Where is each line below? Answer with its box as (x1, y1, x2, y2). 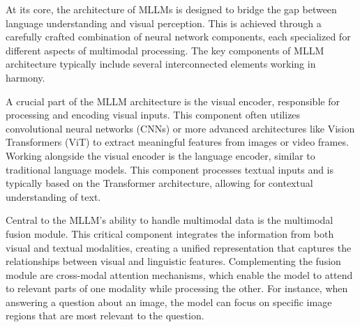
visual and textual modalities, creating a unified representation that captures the (6, 240, 352, 254)
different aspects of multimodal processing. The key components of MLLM (6, 43, 324, 57)
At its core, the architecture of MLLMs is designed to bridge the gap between (6, 2, 337, 16)
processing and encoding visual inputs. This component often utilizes (6, 107, 301, 122)
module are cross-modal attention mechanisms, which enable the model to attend (6, 267, 353, 282)
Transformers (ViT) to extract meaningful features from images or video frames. (6, 135, 349, 149)
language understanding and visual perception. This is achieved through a (6, 15, 322, 30)
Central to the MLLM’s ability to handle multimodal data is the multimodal (6, 213, 333, 227)
